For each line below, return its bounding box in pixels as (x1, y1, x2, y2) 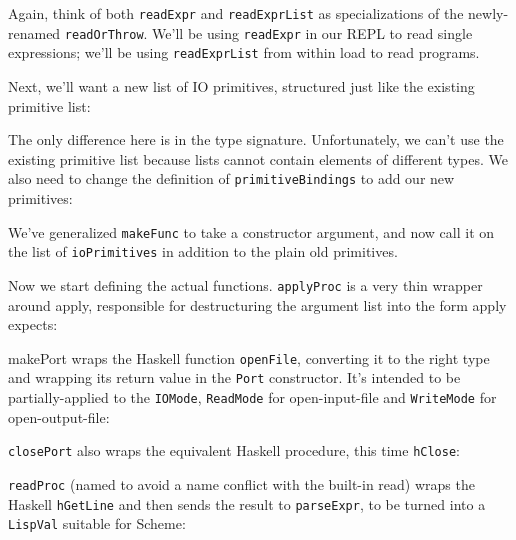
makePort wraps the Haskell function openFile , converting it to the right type (8, 347, 490, 368)
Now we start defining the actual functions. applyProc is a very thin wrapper (8, 274, 483, 295)
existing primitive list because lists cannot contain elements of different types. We (8, 148, 508, 169)
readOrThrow (64, 27, 144, 42)
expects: (8, 314, 58, 335)
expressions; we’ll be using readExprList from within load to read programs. (8, 42, 480, 63)
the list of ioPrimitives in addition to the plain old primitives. (8, 241, 398, 262)
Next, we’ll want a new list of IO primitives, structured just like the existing (8, 75, 475, 96)
